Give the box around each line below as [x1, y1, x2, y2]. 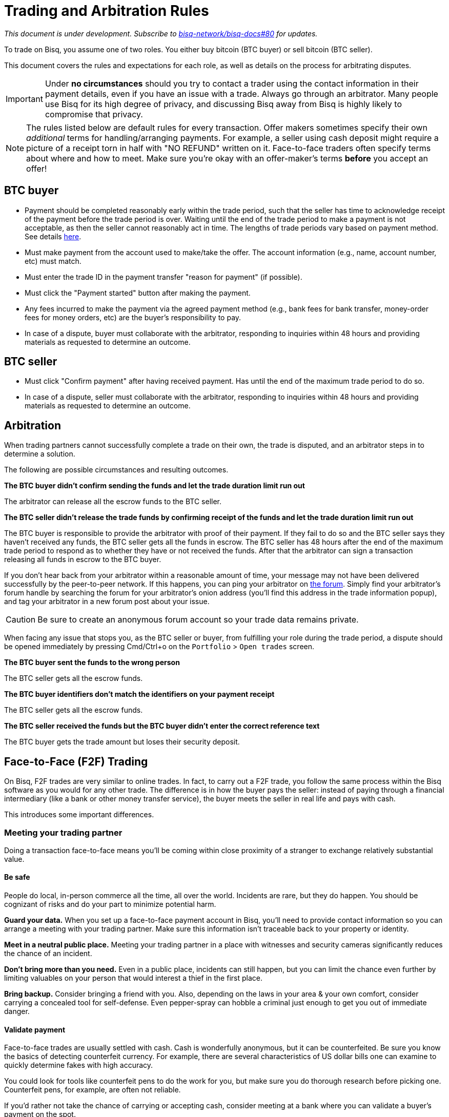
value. [4, 854, 25, 863]
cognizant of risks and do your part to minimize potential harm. [4, 900, 216, 909]
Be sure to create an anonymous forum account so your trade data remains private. [37, 614, 359, 625]
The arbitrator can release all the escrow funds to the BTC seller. [4, 497, 222, 506]
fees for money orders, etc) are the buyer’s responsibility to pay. [25, 313, 241, 322]
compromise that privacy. [45, 109, 143, 119]
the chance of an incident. [4, 949, 92, 958]
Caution [6, 614, 36, 625]
